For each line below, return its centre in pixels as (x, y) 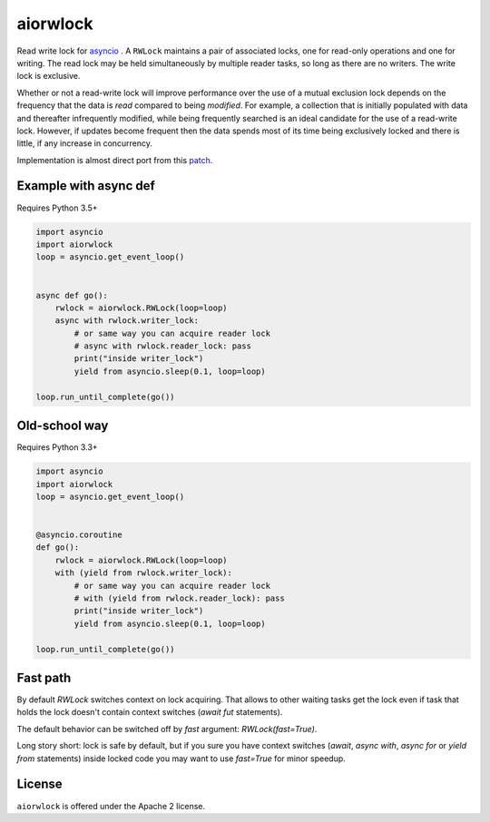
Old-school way (63, 426)
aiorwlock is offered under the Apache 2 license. (111, 806)
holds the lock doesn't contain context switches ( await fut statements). (150, 712)
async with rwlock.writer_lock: (127, 321)
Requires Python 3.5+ (57, 208)
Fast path (44, 678)
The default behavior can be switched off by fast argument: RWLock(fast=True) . (167, 729)
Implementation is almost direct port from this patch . (115, 160)
